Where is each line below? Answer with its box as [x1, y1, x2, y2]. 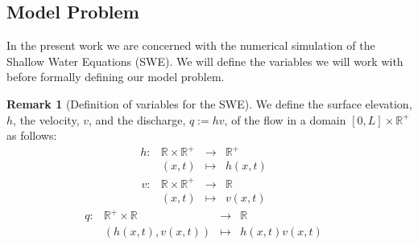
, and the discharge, [88, 111, 186, 128]
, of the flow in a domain [224, 111, 346, 128]
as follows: [6, 127, 57, 144]
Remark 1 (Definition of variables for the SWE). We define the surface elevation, [6, 95, 412, 112]
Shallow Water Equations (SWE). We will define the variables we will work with [6, 52, 404, 69]
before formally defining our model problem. [6, 68, 225, 85]
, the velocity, [13, 111, 80, 128]
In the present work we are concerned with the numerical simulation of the [6, 37, 375, 54]
